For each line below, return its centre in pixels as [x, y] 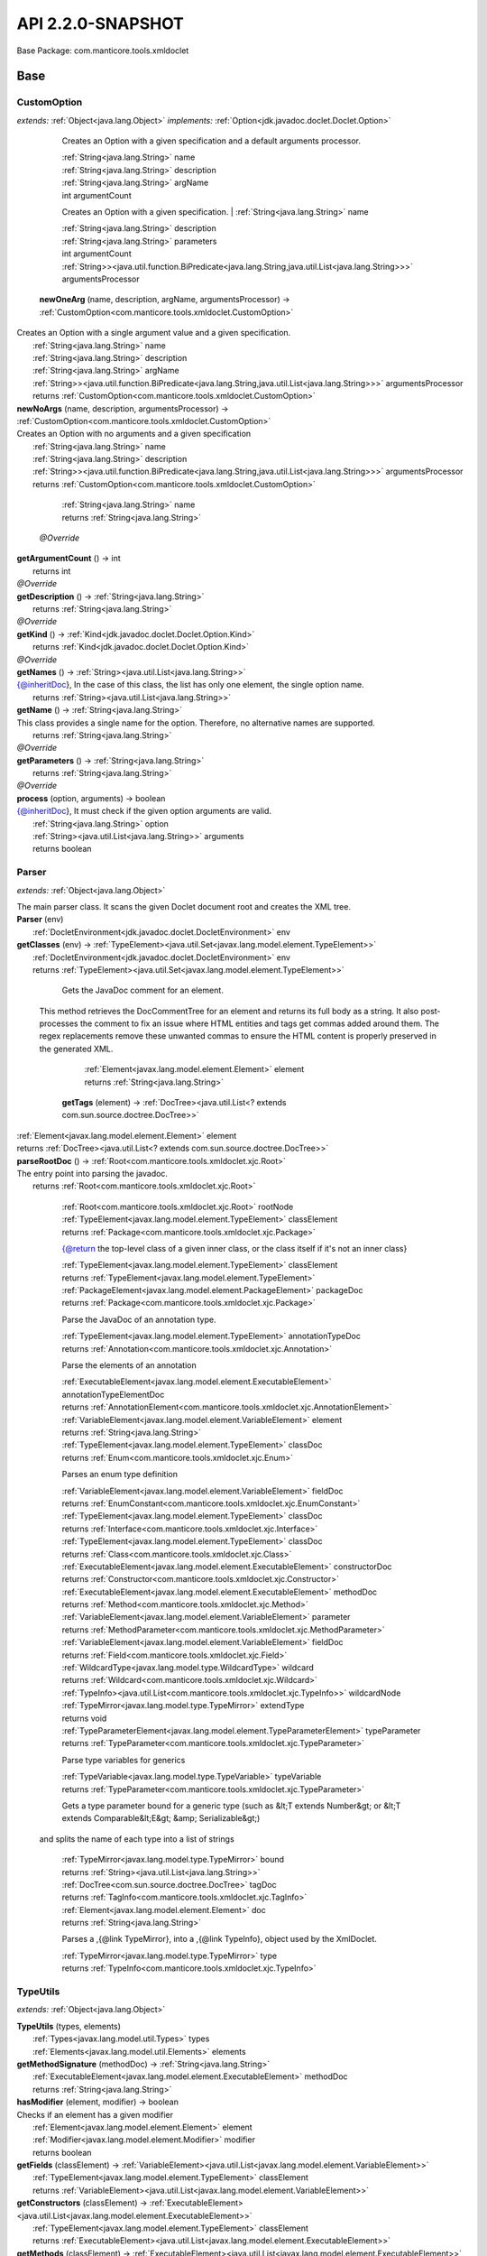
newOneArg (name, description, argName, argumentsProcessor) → [165, 300]
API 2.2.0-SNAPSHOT [101, 23]
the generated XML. [76, 1049]
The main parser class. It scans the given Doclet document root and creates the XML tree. [184, 906]
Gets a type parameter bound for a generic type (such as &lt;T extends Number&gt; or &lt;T [231, 1806]
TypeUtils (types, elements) [69, 2026]
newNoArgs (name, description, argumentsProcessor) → [123, 408]
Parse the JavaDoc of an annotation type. [139, 1319]
